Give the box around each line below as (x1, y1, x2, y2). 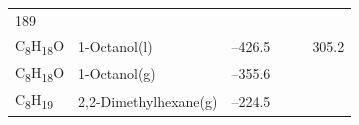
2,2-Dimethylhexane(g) (78, 90, 218, 111)
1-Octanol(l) (78, 35, 153, 56)
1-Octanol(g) (78, 63, 156, 84)
